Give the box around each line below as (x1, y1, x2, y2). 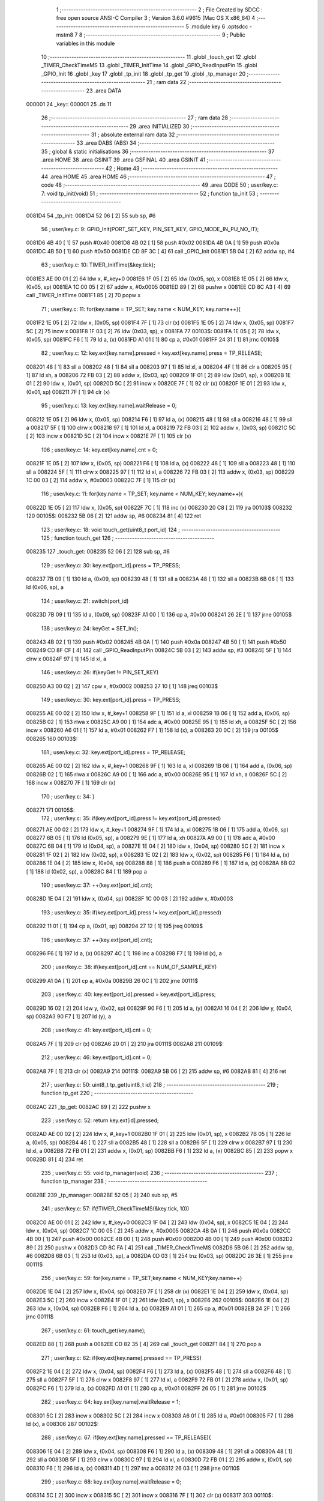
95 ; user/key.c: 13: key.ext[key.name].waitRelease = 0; (41, 402, 177, 409)
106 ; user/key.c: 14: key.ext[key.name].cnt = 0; (41, 446, 158, 453)
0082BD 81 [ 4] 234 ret (26, 1156, 83, 1163)
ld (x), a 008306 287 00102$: (26, 1421, 99, 1427)
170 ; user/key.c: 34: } (41, 793, 95, 800)
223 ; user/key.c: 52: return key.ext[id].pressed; (41, 1117, 159, 1124)
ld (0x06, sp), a (26, 584, 64, 591)
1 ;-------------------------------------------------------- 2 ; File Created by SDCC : (56, 6, 263, 13)
